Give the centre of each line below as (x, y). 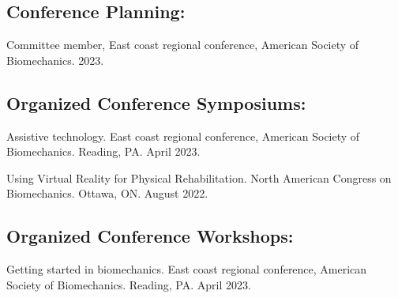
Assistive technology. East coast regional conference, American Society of (183, 136)
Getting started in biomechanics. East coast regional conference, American (187, 269)
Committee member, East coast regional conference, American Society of (183, 45)
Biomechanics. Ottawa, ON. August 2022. (107, 193)
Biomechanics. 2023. (55, 60)
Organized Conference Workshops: (150, 236)
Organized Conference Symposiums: (156, 102)
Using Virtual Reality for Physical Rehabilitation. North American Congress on (199, 177)
